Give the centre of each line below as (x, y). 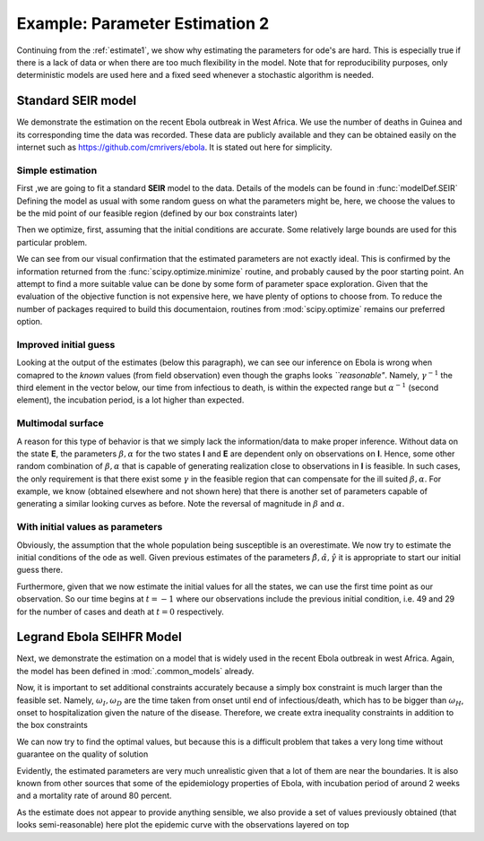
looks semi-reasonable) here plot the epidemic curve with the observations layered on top (183, 825)
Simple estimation (57, 170)
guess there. (39, 570)
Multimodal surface (60, 423)
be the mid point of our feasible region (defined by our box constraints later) (157, 213)
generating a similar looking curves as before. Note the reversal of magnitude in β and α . (181, 504)
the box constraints (52, 725)
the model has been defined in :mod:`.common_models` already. (135, 671)
